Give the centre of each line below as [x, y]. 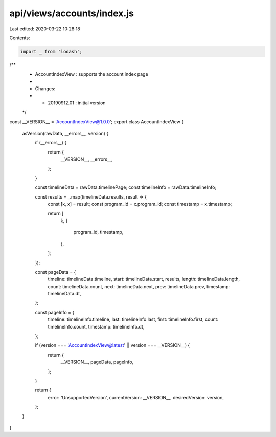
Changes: [45, 89]
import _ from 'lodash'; [51, 51]
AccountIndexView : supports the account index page [91, 74]
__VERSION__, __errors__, [87, 159]
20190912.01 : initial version [77, 103]
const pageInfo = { [55, 312]
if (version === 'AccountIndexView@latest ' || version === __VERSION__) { [112, 345]
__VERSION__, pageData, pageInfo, [97, 362]
